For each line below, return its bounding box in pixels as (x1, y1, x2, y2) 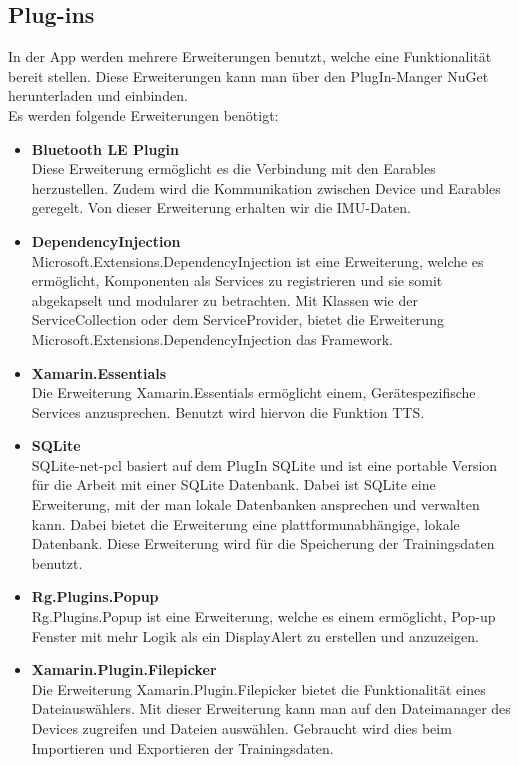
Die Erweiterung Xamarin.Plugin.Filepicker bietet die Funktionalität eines (31, 678, 486, 699)
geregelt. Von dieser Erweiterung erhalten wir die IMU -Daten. (31, 197, 411, 218)
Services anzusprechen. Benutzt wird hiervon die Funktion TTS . (31, 401, 425, 422)
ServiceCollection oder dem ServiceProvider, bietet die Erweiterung (31, 309, 444, 330)
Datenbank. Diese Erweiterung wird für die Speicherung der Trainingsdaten (31, 533, 495, 554)
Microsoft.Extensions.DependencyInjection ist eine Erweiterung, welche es (31, 250, 484, 271)
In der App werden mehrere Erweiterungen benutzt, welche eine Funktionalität (8, 46, 492, 67)
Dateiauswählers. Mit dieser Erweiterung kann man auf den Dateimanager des (31, 698, 511, 719)
